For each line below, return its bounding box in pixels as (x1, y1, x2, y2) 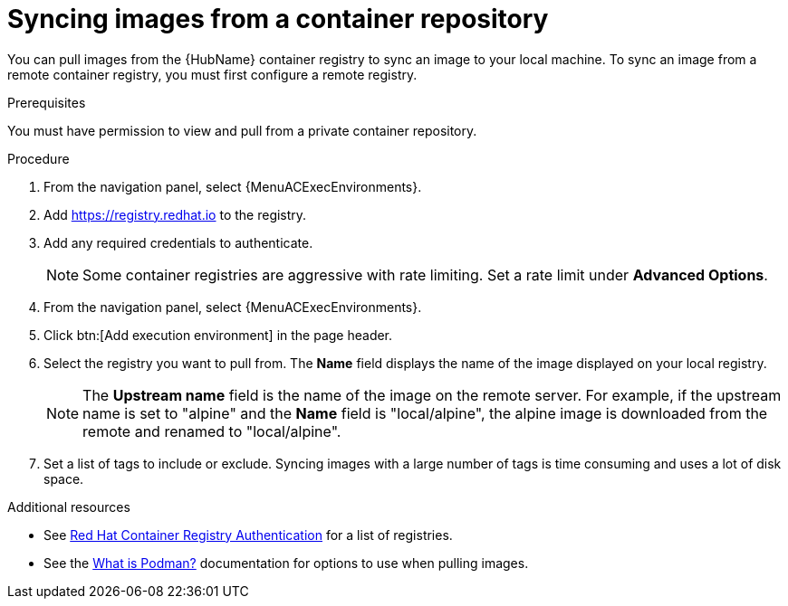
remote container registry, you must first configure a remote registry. (7, 66, 418, 82)
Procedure (7, 150, 70, 166)
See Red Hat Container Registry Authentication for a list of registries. (43, 526, 453, 543)
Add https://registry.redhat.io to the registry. (43, 206, 307, 223)
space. (43, 470, 84, 487)
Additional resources (7, 498, 130, 515)
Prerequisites (7, 94, 86, 110)
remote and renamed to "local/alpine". (82, 421, 341, 440)
